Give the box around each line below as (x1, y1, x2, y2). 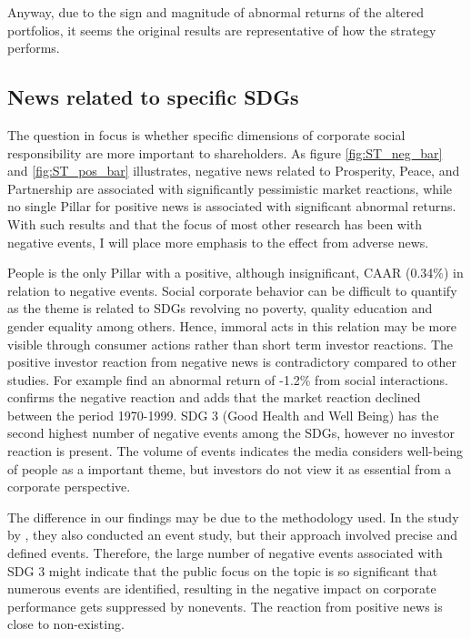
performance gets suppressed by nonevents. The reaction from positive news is (7, 596, 443, 615)
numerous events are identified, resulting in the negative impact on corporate (7, 579, 436, 598)
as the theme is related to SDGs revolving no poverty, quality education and (7, 299, 433, 318)
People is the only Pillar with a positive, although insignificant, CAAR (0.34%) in (7, 263, 464, 282)
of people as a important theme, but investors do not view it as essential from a (7, 459, 452, 478)
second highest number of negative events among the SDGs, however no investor (7, 423, 455, 442)
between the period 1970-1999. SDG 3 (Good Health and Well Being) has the (7, 405, 439, 424)
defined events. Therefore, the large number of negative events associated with (7, 543, 443, 563)
